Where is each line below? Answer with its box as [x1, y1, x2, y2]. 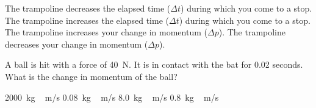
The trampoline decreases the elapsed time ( [5, 2, 171, 14]
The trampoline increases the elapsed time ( [5, 13, 169, 26]
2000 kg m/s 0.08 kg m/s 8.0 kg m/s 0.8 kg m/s [5, 90, 219, 103]
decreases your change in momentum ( [5, 37, 148, 50]
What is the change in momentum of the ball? [5, 70, 178, 82]
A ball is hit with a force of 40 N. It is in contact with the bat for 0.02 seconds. [5, 58, 303, 71]
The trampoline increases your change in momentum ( [5, 26, 207, 38]
